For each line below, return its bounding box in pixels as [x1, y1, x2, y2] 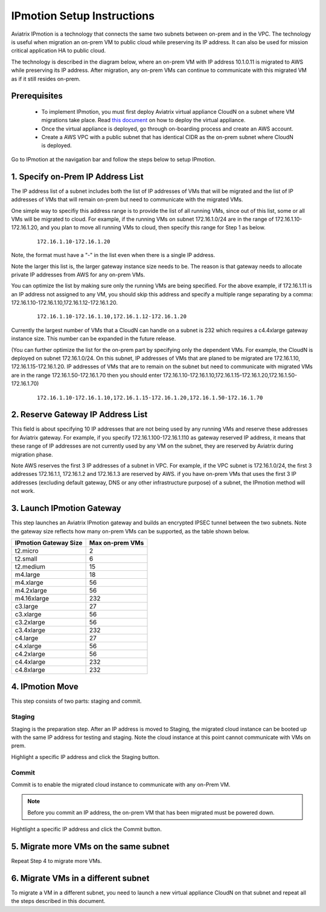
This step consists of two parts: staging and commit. [11, 697, 142, 705]
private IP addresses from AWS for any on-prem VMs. [11, 271, 145, 278]
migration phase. [11, 451, 54, 458]
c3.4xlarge [14, 626, 45, 634]
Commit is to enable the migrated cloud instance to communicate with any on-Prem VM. [11, 781, 231, 788]
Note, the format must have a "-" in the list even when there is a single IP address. [11, 252, 216, 259]
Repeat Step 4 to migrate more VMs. [11, 857, 102, 864]
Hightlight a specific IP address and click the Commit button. [11, 826, 162, 833]
